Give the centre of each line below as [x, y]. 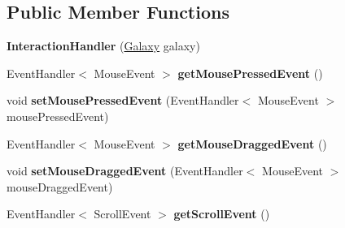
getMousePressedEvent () [250, 73]
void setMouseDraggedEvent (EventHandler [125, 171]
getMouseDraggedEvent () [252, 143]
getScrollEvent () [222, 214]
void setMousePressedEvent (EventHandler [123, 100]
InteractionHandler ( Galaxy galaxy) [103, 46]
